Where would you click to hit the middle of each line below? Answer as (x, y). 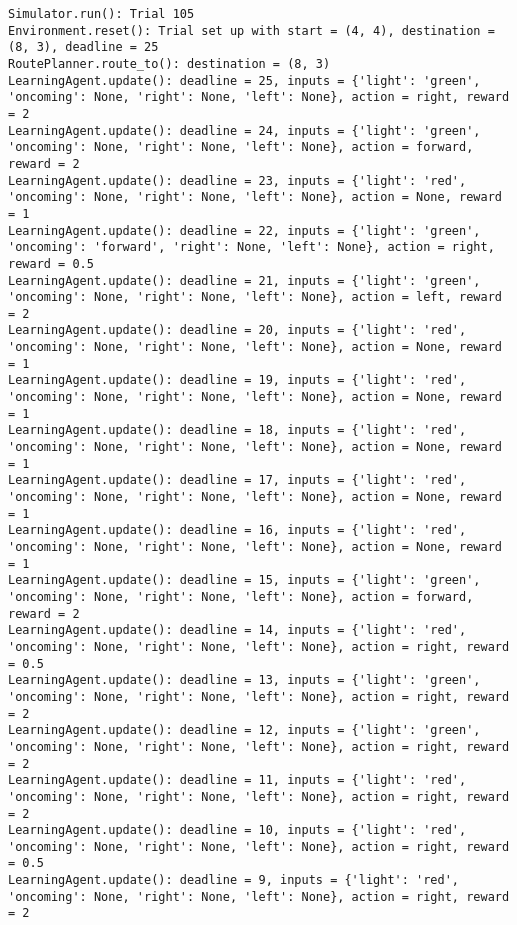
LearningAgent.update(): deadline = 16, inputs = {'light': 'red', (237, 530)
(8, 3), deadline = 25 (83, 47)
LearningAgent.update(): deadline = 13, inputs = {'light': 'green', (244, 680)
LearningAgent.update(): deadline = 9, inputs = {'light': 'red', (234, 880)
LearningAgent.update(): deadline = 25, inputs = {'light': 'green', (244, 80)
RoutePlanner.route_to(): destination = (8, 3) (169, 63)
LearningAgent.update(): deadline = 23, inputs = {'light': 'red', (237, 180)
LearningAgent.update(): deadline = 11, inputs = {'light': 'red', (237, 780)
